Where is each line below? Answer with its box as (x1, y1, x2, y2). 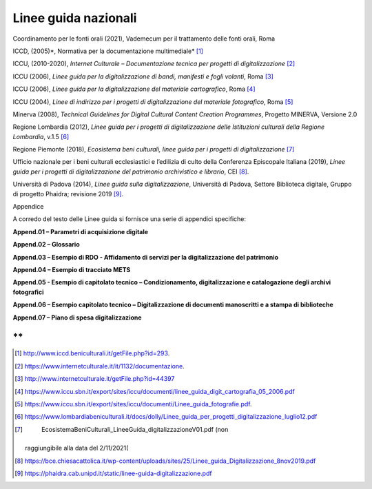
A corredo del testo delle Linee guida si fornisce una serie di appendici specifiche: (12, 215, 247, 223)
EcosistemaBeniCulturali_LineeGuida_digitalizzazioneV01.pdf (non (41, 425, 229, 433)
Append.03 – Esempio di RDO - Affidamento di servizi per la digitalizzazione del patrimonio (12, 253, 279, 261)
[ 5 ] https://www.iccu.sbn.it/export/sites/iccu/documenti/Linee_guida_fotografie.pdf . (14, 400, 252, 408)
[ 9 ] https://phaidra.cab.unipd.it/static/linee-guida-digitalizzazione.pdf (14, 469, 213, 477)
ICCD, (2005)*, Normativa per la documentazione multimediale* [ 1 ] (12, 47, 203, 55)
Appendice (12, 202, 44, 211)
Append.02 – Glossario (12, 240, 80, 249)
